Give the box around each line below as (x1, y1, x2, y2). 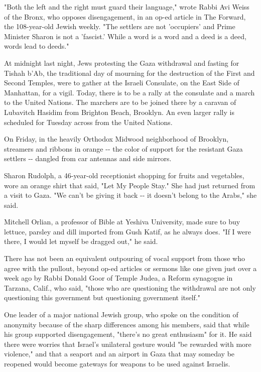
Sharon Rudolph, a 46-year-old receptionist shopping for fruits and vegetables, (4, 170, 244, 180)
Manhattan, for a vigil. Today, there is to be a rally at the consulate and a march (4, 87, 255, 97)
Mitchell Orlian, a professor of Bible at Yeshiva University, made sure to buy (4, 216, 240, 227)
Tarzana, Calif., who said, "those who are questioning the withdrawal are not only (4, 282, 256, 293)
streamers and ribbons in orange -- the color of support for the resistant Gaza (4, 143, 243, 154)
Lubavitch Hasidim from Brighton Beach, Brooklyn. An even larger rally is (4, 106, 234, 117)
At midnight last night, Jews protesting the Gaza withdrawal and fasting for (4, 57, 239, 68)
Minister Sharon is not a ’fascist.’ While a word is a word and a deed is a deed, (4, 31, 246, 41)
